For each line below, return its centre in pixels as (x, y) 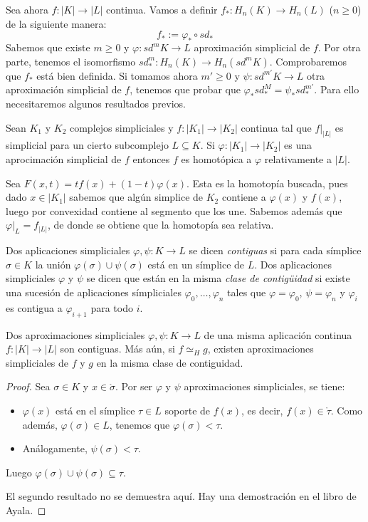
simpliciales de (37, 362)
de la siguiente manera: (56, 23)
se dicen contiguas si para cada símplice (275, 250)
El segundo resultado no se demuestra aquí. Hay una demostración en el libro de (181, 496)
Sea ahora (27, 9)
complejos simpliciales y (121, 127)
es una (298, 145)
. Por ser (134, 386)
